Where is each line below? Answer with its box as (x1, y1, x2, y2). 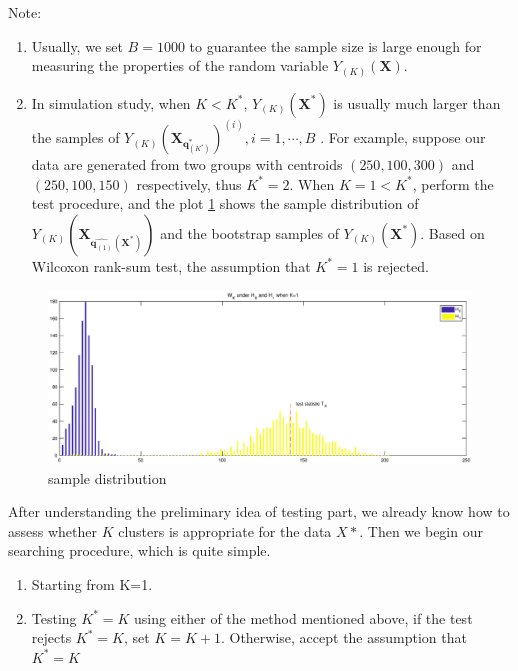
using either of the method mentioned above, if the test (134, 607, 473, 628)
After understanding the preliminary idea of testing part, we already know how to (8, 501, 510, 522)
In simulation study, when (31, 92, 191, 113)
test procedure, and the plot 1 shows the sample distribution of (31, 193, 419, 214)
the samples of (31, 127, 120, 148)
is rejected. (363, 255, 429, 276)
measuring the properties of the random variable (31, 55, 329, 76)
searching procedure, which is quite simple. (8, 540, 271, 561)
